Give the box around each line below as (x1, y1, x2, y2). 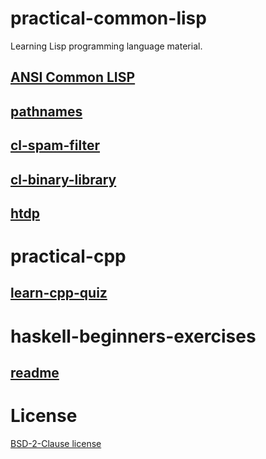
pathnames (10, 103, 83, 120)
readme (10, 365, 60, 382)
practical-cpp (10, 245, 127, 268)
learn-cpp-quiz (10, 285, 108, 302)
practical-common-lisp (10, 7, 207, 30)
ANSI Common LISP (10, 69, 136, 86)
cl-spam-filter (10, 137, 101, 154)
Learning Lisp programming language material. (10, 40, 203, 52)
